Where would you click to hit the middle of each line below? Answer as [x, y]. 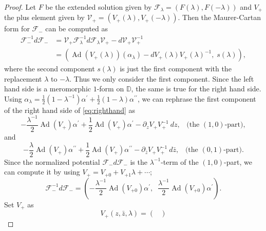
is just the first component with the [176, 69]
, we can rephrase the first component [197, 98]
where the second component [50, 69]
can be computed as [77, 28]
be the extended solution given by [99, 7]
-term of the [180, 161]
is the [139, 161]
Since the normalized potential [52, 161]
